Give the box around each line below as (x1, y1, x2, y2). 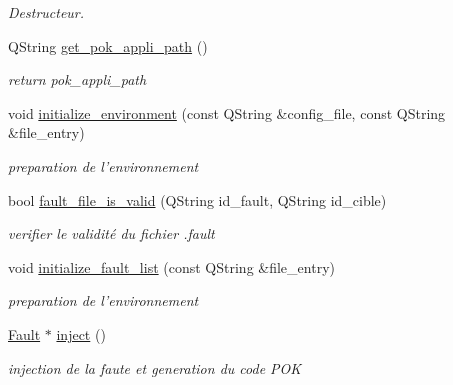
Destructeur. (8, 2, 85, 22)
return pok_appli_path (8, 69, 147, 90)
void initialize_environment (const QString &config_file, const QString (8, 102, 446, 123)
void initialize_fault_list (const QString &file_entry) (8, 256, 335, 277)
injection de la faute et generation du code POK (8, 357, 302, 378)
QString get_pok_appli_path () (8, 35, 208, 56)
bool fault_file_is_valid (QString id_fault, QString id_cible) (8, 189, 387, 210)
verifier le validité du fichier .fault (8, 223, 215, 244)
